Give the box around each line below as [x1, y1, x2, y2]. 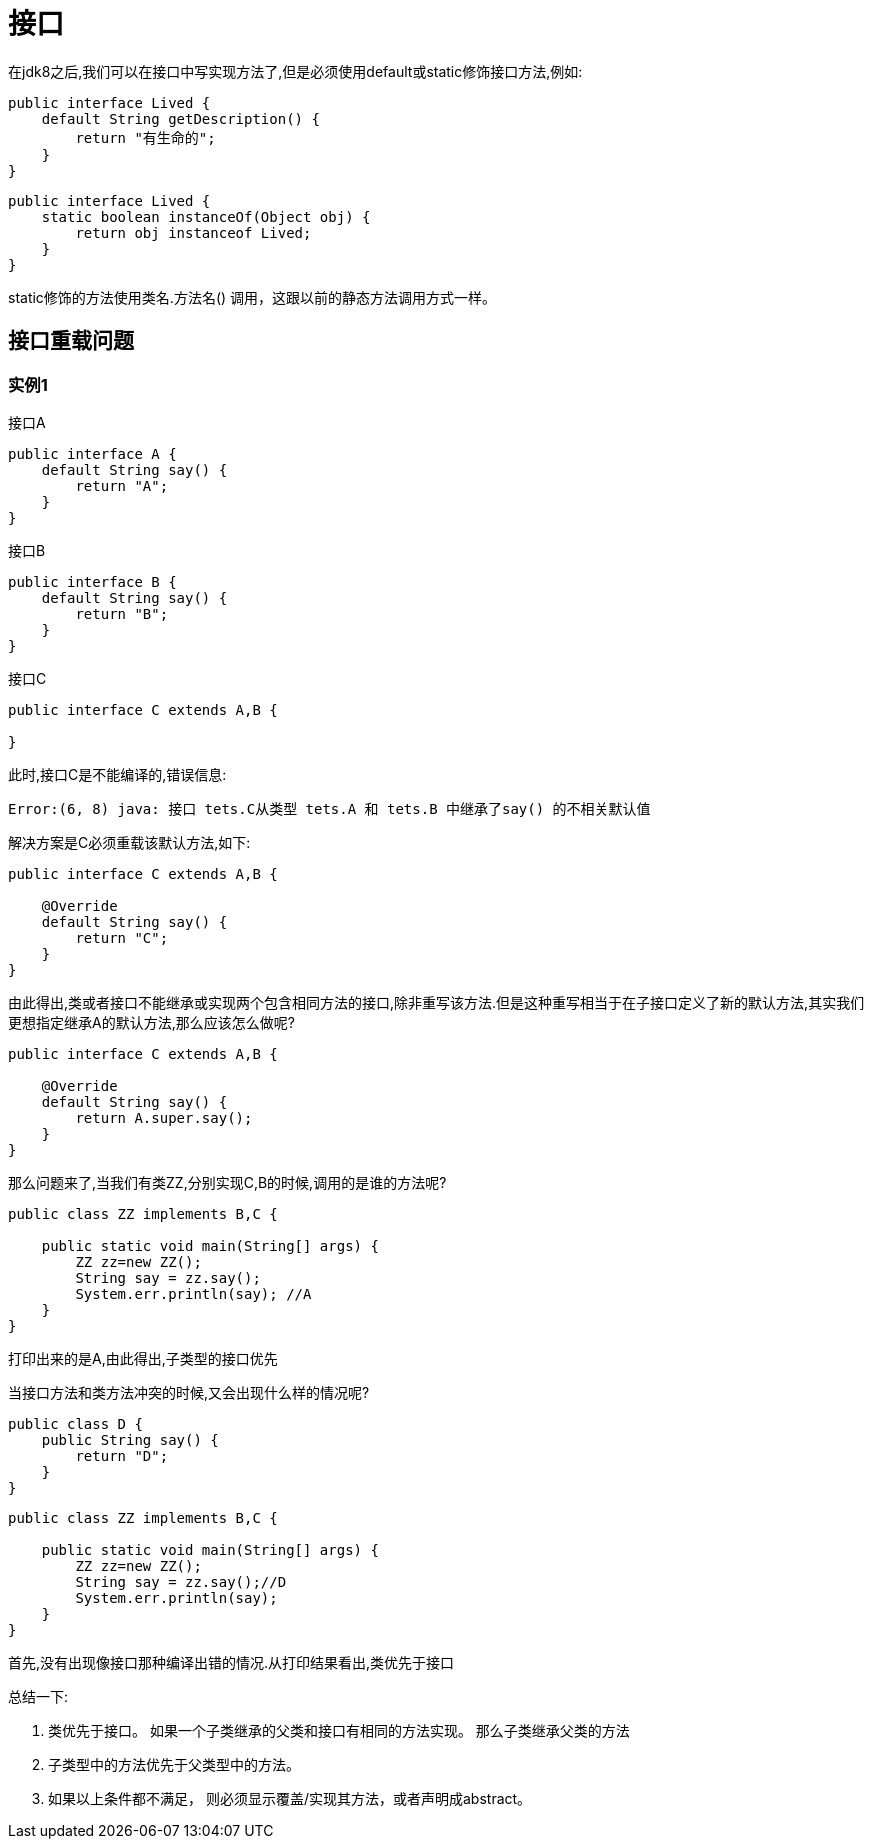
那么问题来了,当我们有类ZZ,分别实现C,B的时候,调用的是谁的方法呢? [8, 1173, 447, 1191]
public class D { [8, 1415, 143, 1432]
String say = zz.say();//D [75, 1573, 287, 1590]
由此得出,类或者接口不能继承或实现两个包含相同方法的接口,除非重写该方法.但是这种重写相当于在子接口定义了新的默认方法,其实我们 [8, 993, 865, 1011]
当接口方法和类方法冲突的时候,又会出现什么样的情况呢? [8, 1383, 370, 1401]
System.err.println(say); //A [75, 1285, 312, 1302]
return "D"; [75, 1447, 169, 1464]
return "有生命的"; [75, 129, 216, 146]
